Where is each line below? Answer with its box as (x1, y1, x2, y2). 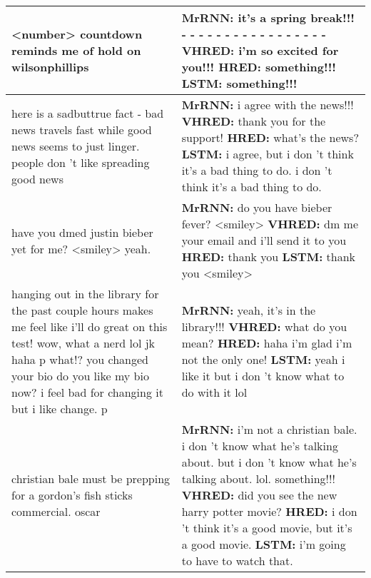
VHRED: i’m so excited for (181, 42, 339, 59)
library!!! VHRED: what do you (181, 318, 347, 335)
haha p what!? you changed (11, 351, 149, 367)
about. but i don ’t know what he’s (181, 454, 357, 470)
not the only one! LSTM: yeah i (181, 351, 345, 367)
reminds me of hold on (11, 42, 141, 59)
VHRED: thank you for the (181, 113, 326, 129)
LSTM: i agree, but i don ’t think (181, 146, 354, 162)
